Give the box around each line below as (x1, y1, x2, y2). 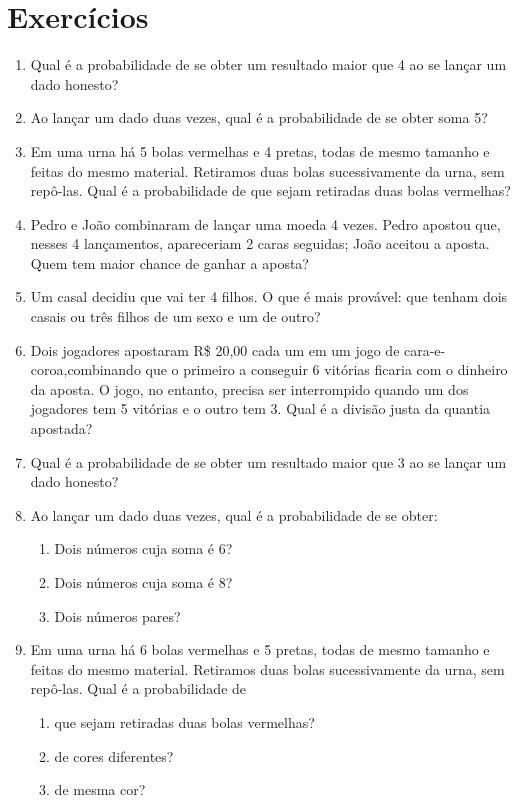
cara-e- (404, 339, 446, 360)
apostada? (30, 418, 93, 439)
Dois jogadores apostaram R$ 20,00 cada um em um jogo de (30, 339, 400, 360)
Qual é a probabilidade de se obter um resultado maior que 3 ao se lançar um (30, 451, 507, 472)
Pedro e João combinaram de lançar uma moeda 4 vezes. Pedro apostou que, (30, 213, 501, 234)
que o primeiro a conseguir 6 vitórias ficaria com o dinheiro (145, 359, 508, 380)
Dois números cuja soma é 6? (54, 538, 233, 559)
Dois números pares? (54, 605, 181, 626)
